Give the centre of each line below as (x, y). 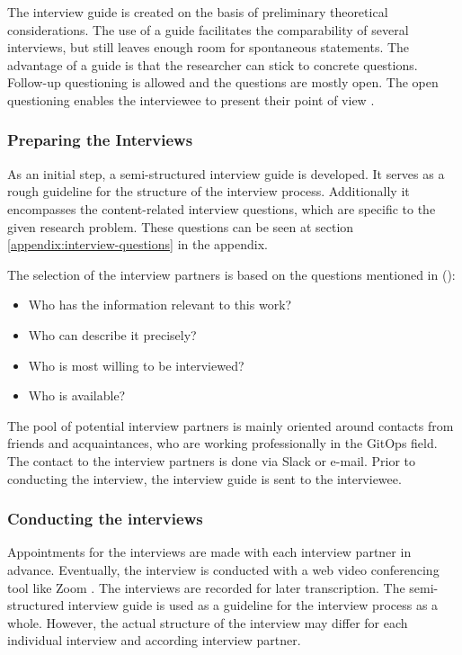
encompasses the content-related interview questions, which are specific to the (222, 208)
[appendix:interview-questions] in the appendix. (138, 244)
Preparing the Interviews (100, 140)
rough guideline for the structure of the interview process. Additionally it (209, 191)
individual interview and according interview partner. (154, 640)
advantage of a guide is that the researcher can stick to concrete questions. (213, 64)
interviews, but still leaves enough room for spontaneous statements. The (209, 47)
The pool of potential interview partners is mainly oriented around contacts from (231, 425)
